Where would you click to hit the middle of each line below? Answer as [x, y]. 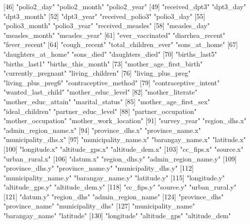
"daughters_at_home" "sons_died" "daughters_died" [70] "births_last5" [110, 54]
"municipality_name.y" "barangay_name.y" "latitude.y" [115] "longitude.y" [114, 177]
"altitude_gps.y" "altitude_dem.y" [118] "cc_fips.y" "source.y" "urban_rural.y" [120, 187]
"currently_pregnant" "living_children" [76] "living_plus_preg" [97, 73]
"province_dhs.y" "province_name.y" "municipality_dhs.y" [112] [99, 168]
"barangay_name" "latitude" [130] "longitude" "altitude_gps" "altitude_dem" [117, 216]
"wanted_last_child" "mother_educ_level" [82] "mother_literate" [101, 92]
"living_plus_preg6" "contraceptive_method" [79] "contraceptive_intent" [112, 82]
